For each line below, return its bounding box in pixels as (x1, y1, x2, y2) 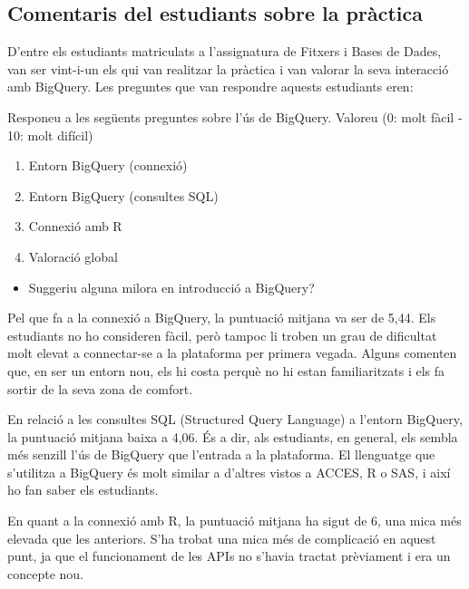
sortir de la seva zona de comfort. (7, 379, 193, 398)
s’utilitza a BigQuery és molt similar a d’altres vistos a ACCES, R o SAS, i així (7, 462, 451, 481)
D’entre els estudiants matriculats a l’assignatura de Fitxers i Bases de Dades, (7, 42, 442, 61)
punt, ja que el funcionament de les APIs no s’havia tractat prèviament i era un (7, 546, 451, 565)
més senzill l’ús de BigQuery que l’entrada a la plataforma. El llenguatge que (7, 445, 435, 464)
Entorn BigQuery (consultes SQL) (28, 186, 219, 205)
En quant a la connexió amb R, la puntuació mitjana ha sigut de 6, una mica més (7, 511, 462, 530)
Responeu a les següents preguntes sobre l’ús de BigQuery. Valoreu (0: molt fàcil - (7, 107, 463, 126)
